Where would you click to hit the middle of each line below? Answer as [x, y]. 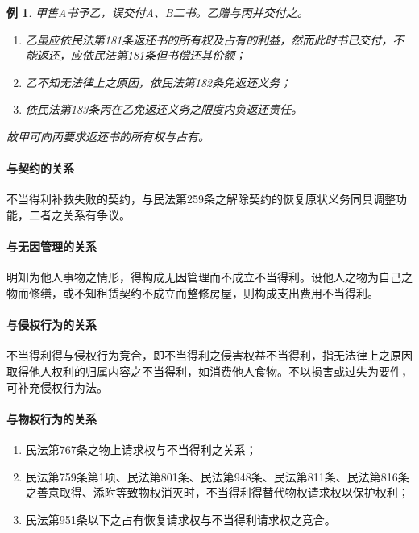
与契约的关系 [40, 168]
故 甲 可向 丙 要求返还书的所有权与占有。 [108, 136]
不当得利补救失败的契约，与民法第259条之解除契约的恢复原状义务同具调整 [201, 199]
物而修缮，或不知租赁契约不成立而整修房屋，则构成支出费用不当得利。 [193, 292]
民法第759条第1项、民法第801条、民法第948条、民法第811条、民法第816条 [217, 476]
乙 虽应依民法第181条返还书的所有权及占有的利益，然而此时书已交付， [209, 39]
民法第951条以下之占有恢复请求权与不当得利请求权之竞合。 [180, 519]
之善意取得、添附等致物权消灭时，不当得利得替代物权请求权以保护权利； [217, 492]
